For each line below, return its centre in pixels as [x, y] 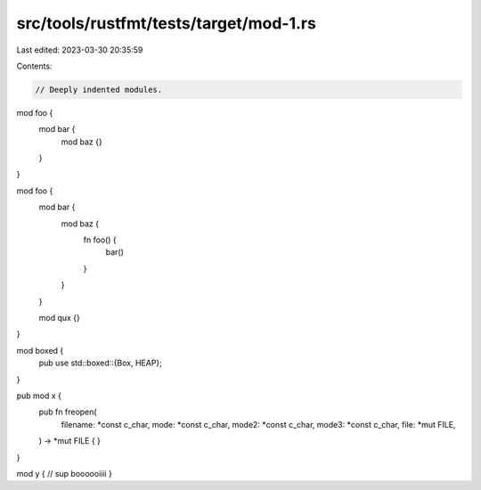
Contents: [34, 66]
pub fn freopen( [68, 412]
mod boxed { [40, 350]
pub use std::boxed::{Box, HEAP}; [100, 363]
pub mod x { [39, 396]
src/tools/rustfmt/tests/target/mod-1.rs [166, 23]
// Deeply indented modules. [99, 90]
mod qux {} [59, 317]
